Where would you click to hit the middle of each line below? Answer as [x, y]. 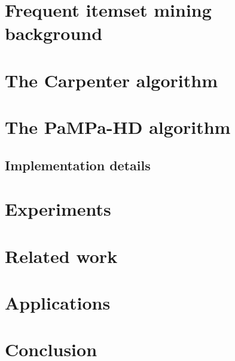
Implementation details [78, 165]
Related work [61, 256]
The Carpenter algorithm [111, 80]
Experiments [58, 209]
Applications [58, 303]
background [54, 33]
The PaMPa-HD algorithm [118, 127]
